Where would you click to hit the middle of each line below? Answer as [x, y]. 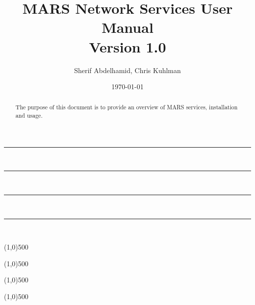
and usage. [29, 115]
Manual [127, 27]
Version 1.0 [127, 46]
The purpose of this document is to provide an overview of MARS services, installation [127, 107]
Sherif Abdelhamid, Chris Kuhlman [127, 70]
